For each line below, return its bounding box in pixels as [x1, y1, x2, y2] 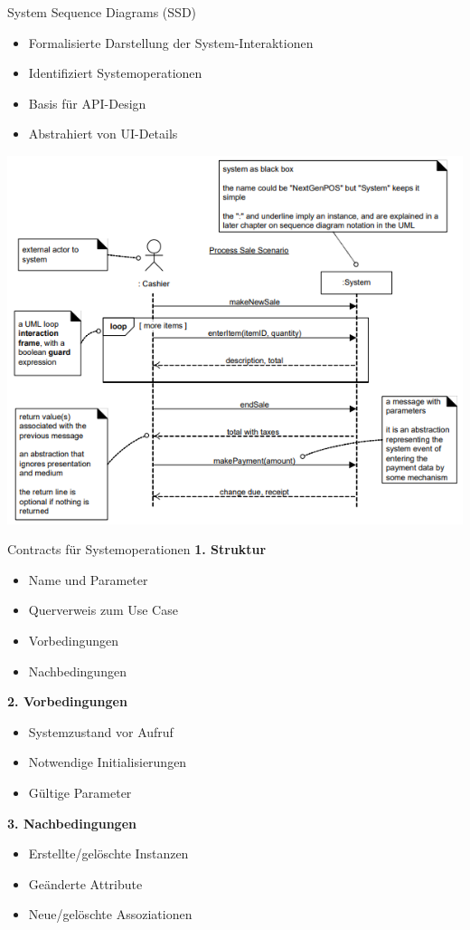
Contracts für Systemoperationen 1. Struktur [7, 540, 267, 559]
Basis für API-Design [28, 93, 146, 112]
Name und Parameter [28, 570, 148, 589]
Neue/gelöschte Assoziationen [28, 905, 193, 924]
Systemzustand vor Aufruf [28, 722, 174, 741]
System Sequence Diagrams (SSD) [7, 3, 197, 21]
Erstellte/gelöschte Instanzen [28, 844, 189, 863]
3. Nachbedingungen [7, 813, 136, 832]
